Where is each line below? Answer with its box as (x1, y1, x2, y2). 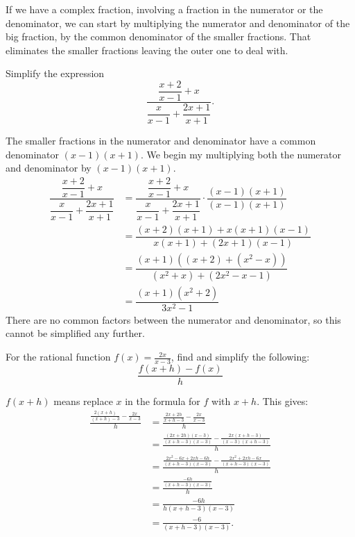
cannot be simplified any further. (6, 326, 145, 340)
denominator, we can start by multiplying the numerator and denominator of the (6, 15, 350, 30)
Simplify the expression (6, 66, 105, 81)
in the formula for (125, 393, 200, 408)
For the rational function (6, 349, 111, 364)
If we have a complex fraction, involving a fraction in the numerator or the (6, 2, 323, 16)
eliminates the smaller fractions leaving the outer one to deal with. (6, 42, 288, 57)
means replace (53, 393, 113, 408)
